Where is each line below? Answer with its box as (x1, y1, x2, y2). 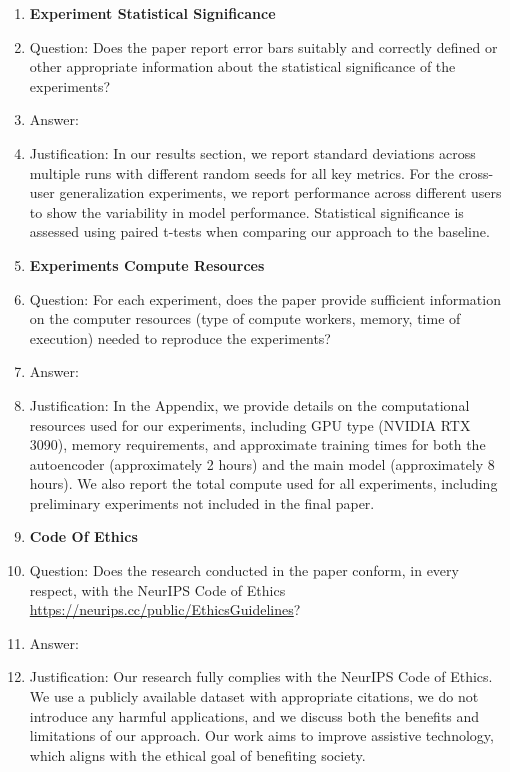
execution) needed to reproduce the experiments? (29, 327, 331, 348)
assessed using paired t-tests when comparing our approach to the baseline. (29, 221, 490, 242)
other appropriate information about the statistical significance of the (29, 56, 456, 77)
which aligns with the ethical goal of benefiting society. (29, 744, 366, 765)
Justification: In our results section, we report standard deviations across (29, 142, 476, 163)
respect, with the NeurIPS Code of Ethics (29, 579, 286, 600)
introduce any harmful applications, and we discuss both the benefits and (29, 705, 480, 726)
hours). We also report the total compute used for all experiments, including (29, 473, 498, 494)
